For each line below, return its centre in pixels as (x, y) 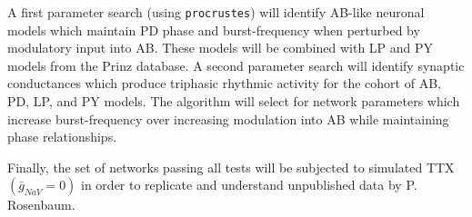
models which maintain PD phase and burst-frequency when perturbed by (214, 30)
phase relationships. (62, 137)
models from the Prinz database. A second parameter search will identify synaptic (236, 65)
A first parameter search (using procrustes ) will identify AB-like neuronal (216, 12)
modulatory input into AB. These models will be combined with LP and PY (221, 48)
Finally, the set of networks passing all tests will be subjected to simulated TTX (231, 167)
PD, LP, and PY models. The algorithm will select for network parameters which (234, 101)
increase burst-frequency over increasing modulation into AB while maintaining (228, 118)
